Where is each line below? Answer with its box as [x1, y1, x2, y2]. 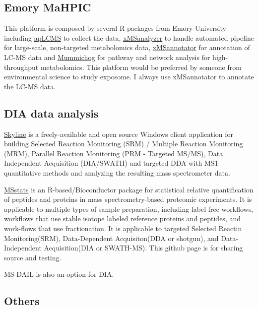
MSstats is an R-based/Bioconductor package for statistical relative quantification [4, 184, 254, 194]
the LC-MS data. [4, 81, 56, 91]
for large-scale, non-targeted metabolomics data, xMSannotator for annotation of [4, 42, 250, 53]
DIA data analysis [4, 105, 99, 121]
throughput [4, 62, 39, 72]
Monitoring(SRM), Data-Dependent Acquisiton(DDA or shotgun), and [4, 233, 219, 243]
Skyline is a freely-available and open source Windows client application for [4, 128, 233, 139]
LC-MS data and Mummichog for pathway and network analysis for [4, 52, 210, 62]
